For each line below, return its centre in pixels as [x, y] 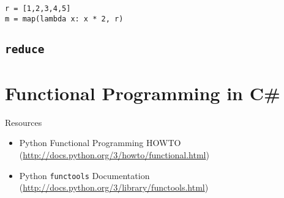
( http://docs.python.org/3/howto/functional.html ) [114, 154]
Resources [24, 122]
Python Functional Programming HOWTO [100, 143]
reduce [25, 49]
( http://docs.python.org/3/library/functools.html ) [114, 187]
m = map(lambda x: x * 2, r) [64, 19]
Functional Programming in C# [143, 93]
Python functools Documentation [84, 175]
